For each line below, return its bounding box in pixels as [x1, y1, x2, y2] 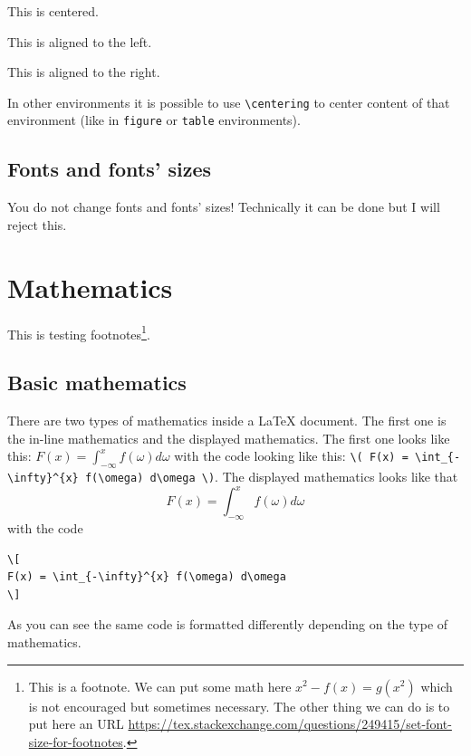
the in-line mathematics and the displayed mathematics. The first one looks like [7, 428, 450, 447]
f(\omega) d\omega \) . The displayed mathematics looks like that [84, 467, 458, 486]
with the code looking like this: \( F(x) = [174, 446, 409, 465]
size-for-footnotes [28, 732, 123, 751]
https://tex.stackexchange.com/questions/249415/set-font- [128, 714, 452, 733]
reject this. [7, 215, 67, 234]
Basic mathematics [7, 368, 187, 397]
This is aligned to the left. [7, 32, 152, 51]
